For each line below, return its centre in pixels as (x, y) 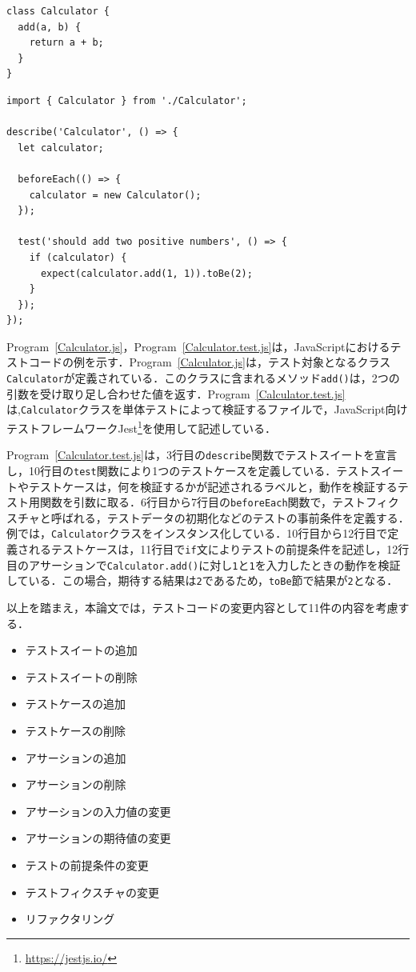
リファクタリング (70, 919)
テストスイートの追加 (81, 650)
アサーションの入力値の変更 (98, 811)
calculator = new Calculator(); (115, 195)
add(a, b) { (50, 27)
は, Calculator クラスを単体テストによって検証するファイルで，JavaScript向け (207, 409)
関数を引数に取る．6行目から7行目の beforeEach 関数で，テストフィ (214, 502)
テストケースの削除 (76, 730)
